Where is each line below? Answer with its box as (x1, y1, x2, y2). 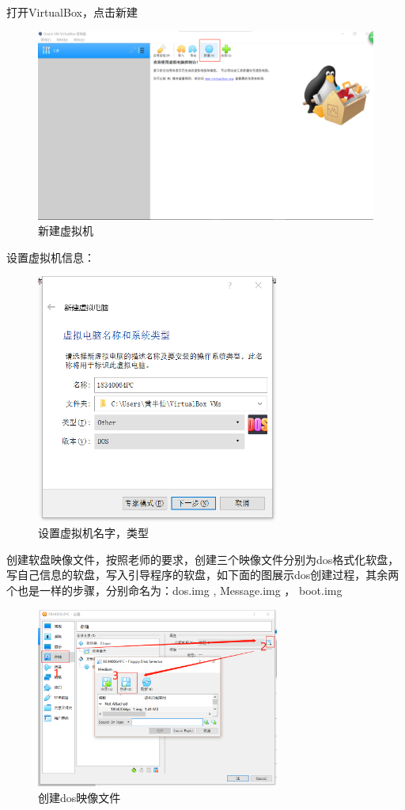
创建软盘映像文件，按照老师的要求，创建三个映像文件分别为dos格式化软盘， (6, 551, 399, 567)
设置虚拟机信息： (6, 248, 95, 265)
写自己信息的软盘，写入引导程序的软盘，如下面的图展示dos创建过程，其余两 (6, 566, 399, 583)
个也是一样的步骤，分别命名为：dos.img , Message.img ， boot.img (6, 581, 343, 598)
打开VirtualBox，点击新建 (6, 3, 138, 20)
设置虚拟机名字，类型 (38, 524, 149, 541)
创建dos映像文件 (38, 789, 121, 805)
